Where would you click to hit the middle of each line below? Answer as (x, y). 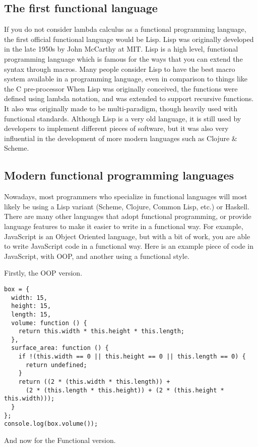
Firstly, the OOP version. (43, 273)
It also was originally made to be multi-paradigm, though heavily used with (121, 108)
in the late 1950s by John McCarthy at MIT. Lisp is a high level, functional (121, 49)
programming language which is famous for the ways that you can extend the (123, 58)
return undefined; (56, 365)
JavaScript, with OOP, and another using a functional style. (97, 256)
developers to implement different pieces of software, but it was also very (116, 128)
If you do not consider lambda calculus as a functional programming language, (125, 29)
